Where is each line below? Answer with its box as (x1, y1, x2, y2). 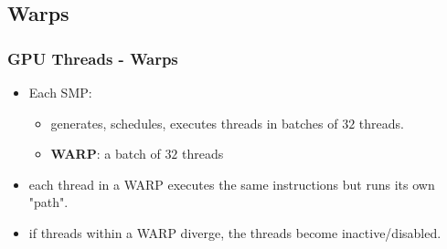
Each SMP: (28, 83, 92, 101)
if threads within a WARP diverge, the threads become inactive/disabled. (28, 223, 442, 242)
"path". (28, 192, 69, 212)
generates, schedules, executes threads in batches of (50, 113, 338, 132)
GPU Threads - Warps (7, 47, 178, 69)
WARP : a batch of (50, 144, 161, 163)
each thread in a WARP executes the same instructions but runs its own (28, 174, 435, 193)
